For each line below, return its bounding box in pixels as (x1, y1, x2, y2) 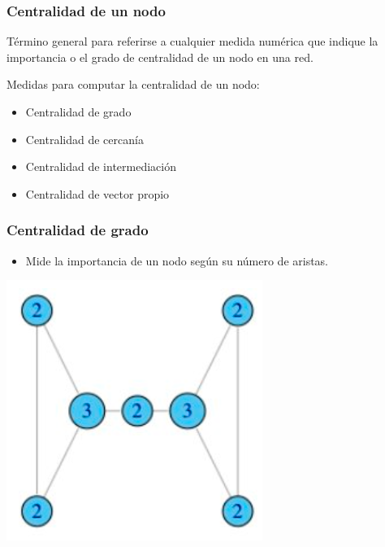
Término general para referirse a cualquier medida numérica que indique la (6, 33, 379, 50)
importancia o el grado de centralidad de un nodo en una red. (6, 48, 314, 65)
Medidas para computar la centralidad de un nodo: (6, 76, 260, 93)
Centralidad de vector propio (25, 185, 170, 202)
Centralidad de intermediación (25, 158, 177, 175)
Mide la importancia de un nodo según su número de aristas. (25, 252, 329, 269)
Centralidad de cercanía (25, 130, 144, 147)
